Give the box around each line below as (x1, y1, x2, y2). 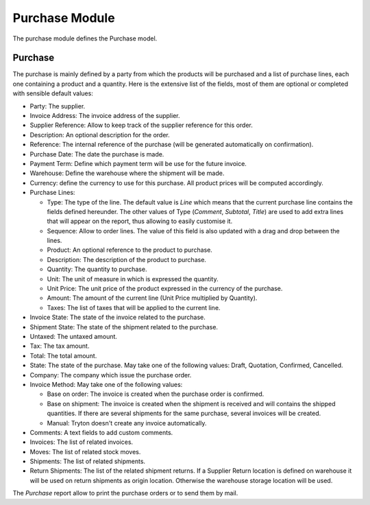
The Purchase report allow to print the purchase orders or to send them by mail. (12, 489, 238, 497)
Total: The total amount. (29, 351, 97, 360)
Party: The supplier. (29, 102, 86, 110)
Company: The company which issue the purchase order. (29, 371, 192, 379)
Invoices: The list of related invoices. (29, 438, 134, 446)
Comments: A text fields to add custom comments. (29, 428, 173, 436)
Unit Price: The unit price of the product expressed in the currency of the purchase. (47, 285, 283, 293)
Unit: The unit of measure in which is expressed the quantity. (47, 274, 219, 283)
